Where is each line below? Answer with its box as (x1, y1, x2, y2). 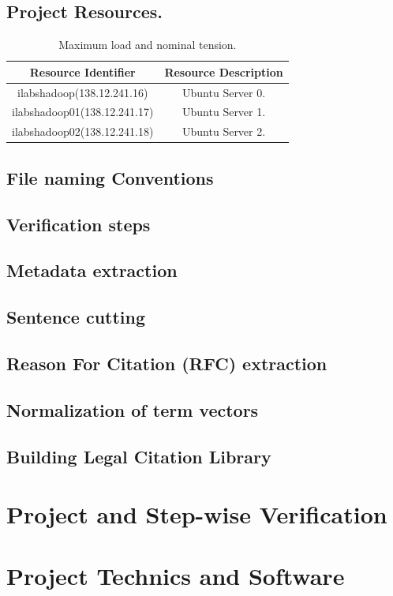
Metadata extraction (6, 258, 178, 283)
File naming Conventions (6, 165, 214, 189)
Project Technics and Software (6, 560, 345, 592)
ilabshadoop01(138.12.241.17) (12, 103, 154, 120)
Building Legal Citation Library (6, 444, 271, 468)
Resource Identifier (29, 63, 136, 80)
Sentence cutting (6, 305, 146, 329)
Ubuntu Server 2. (182, 123, 266, 140)
